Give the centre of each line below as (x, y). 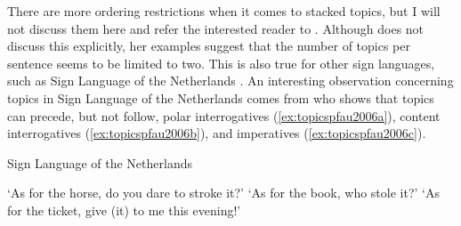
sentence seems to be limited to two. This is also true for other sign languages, (221, 63)
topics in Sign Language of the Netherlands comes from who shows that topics (221, 97)
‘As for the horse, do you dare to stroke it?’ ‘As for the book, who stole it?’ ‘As (223, 193)
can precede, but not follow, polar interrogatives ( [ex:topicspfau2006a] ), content (224, 115)
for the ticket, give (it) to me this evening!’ (124, 210)
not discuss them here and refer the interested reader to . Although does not (216, 28)
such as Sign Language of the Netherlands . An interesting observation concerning (230, 81)
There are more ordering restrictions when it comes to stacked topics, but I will (224, 11)
